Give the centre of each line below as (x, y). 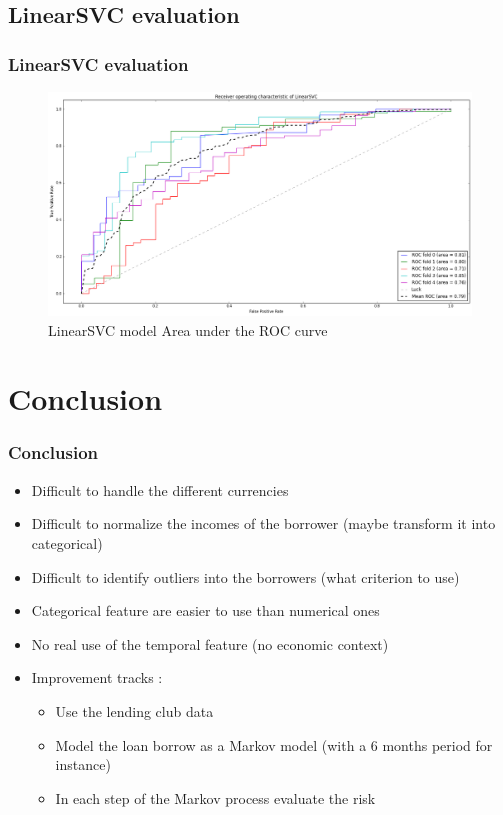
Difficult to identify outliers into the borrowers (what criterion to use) (245, 576)
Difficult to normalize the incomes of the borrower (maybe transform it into (263, 523)
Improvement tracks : (97, 677)
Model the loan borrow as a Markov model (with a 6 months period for (274, 744)
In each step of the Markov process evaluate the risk (215, 797)
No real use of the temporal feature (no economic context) (210, 643)
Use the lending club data (134, 710)
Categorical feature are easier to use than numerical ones (205, 610)
